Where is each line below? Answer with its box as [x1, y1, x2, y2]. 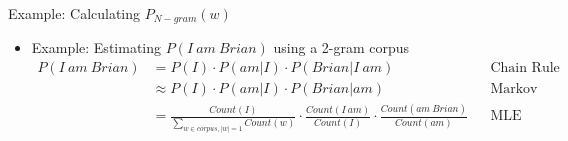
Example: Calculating [8, 3, 141, 23]
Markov [490, 82, 538, 97]
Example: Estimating [31, 37, 162, 58]
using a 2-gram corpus [273, 37, 410, 58]
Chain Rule [490, 61, 560, 76]
